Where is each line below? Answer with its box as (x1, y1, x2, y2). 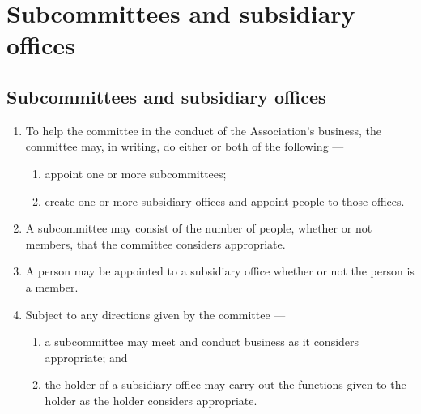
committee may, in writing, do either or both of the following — (25, 138, 344, 155)
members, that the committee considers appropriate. (25, 235, 286, 252)
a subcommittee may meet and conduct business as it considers (45, 333, 359, 350)
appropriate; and (45, 348, 128, 365)
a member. (25, 278, 79, 295)
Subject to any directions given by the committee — (25, 305, 286, 322)
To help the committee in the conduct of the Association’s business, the (25, 122, 381, 139)
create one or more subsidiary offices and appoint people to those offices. (45, 192, 405, 209)
